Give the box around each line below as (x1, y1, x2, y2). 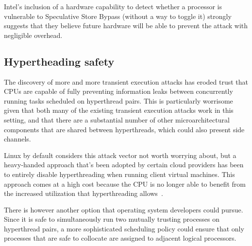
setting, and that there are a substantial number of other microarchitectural (4, 114, 230, 124)
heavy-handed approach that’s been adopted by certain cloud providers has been (4, 159, 244, 170)
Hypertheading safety (4, 53, 115, 69)
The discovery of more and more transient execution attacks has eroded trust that (4, 76, 249, 87)
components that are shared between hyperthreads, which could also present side (4, 124, 245, 134)
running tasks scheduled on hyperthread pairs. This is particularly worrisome (4, 95, 233, 105)
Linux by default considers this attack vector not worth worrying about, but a (4, 150, 236, 160)
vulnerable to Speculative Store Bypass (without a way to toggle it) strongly (4, 11, 232, 21)
